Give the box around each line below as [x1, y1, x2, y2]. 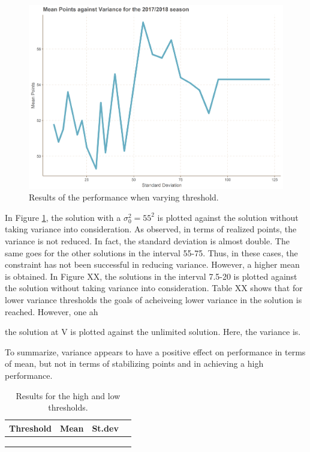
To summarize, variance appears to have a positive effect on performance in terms [5, 345, 306, 358]
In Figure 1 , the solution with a [5, 211, 121, 223]
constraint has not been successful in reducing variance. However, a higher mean [5, 258, 300, 271]
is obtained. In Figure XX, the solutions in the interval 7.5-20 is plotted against [5, 270, 297, 282]
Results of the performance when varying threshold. [29, 191, 219, 203]
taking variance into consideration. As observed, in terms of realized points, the [5, 223, 297, 235]
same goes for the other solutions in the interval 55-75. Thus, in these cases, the [5, 246, 298, 259]
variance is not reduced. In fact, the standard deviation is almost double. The [5, 235, 290, 247]
